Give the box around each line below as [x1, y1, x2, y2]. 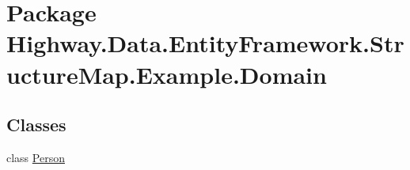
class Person [6, 149, 65, 165]
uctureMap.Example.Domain [6, 58, 327, 90]
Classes [6, 112, 66, 137]
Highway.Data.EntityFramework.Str [6, 27, 404, 59]
